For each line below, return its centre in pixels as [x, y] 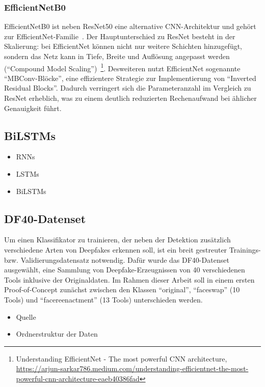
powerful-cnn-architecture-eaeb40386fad [78, 378]
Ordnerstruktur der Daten [57, 334]
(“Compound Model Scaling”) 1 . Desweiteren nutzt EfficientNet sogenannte [122, 67]
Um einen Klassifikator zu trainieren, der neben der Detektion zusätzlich [117, 240]
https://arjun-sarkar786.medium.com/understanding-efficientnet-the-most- [132, 368]
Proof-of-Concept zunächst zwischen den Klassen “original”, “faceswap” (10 [122, 289]
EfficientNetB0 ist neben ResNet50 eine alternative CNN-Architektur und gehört [130, 26]
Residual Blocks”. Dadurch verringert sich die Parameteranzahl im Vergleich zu [128, 88]
